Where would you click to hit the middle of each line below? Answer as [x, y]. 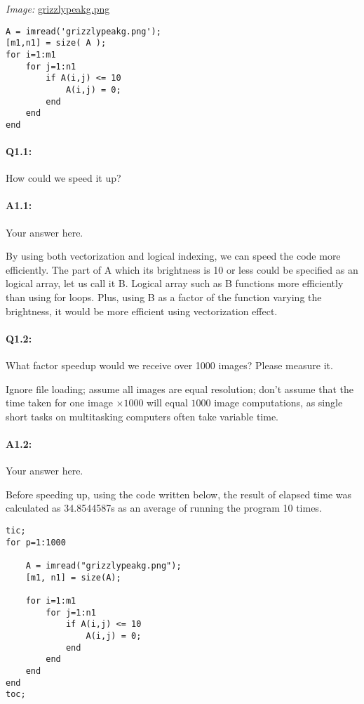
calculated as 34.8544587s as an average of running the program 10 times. [164, 508]
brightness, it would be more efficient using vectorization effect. [142, 311]
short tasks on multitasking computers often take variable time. [142, 416]
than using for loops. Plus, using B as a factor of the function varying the [164, 297]
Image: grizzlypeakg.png [58, 8]
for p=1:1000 [36, 542]
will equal [167, 403]
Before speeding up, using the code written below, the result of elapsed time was [178, 494]
